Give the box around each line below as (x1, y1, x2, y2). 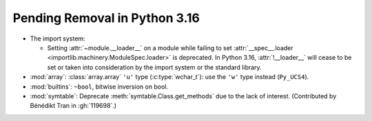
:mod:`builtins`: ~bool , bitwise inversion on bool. (30, 82, 169, 91)
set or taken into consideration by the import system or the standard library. (47, 63, 262, 71)
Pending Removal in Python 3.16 (12, 10, 200, 25)
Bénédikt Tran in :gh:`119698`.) (30, 102, 117, 110)
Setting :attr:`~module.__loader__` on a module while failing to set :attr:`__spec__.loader (47, 43, 293, 52)
